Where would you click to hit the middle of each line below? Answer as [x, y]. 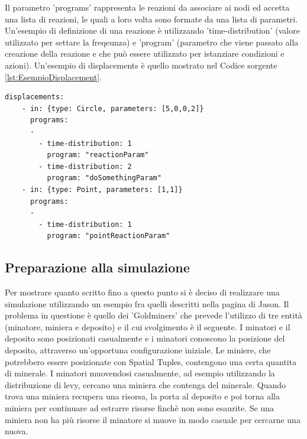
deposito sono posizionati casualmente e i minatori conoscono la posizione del [145, 338]
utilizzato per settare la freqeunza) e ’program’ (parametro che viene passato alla [152, 42]
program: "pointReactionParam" [109, 236]
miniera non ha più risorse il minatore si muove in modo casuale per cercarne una [153, 419]
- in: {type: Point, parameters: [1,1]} [102, 189]
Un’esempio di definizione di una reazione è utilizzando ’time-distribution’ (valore [152, 30]
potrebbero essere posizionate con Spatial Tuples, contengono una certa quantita [151, 361]
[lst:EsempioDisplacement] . [53, 77]
